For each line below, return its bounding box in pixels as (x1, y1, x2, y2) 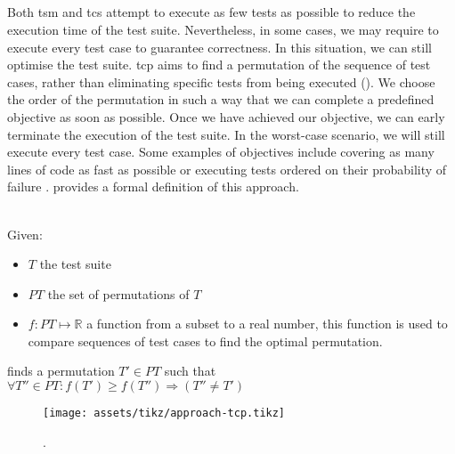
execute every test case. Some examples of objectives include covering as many (7, 142, 435, 161)
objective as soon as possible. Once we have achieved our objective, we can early (7, 107, 445, 126)
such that (164, 361, 216, 380)
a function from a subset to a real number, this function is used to (86, 314, 448, 333)
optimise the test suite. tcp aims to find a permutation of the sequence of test (7, 55, 431, 74)
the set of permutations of (47, 284, 190, 303)
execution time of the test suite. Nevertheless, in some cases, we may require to (7, 20, 439, 38)
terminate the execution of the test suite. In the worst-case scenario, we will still (7, 125, 445, 143)
